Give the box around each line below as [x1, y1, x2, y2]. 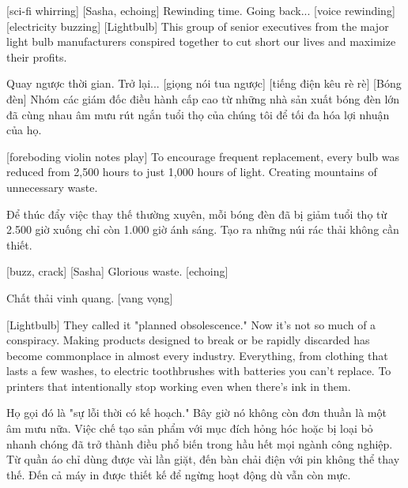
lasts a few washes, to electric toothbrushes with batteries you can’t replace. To [6, 362, 391, 379]
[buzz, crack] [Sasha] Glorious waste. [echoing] [6, 263, 229, 280]
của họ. [6, 122, 42, 138]
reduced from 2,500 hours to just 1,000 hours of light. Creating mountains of [6, 163, 377, 180]
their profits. [6, 48, 67, 65]
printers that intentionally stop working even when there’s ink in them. [6, 377, 351, 394]
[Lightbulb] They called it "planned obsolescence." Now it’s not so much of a [6, 316, 376, 332]
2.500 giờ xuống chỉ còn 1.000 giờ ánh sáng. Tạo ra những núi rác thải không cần [6, 221, 399, 238]
